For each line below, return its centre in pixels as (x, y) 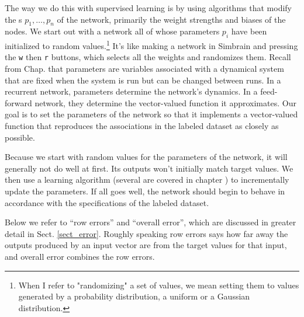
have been (249, 31)
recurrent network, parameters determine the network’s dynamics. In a (131, 91)
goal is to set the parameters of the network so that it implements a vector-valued (151, 114)
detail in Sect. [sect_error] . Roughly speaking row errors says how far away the (146, 233)
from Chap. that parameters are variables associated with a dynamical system (144, 69)
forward (18, 102)
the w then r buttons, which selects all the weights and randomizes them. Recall (148, 57)
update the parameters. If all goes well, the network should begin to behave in (145, 191)
